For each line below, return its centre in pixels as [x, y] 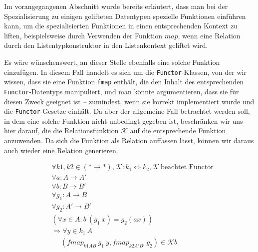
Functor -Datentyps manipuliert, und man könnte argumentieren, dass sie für [122, 91]
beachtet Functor [187, 167]
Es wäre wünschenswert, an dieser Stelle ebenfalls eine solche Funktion [112, 62]
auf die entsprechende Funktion [178, 130]
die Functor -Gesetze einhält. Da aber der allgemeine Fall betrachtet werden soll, [127, 111]
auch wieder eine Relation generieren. [61, 150]
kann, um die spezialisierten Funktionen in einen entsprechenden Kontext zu [121, 26]
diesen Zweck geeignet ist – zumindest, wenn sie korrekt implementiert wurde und [129, 101]
